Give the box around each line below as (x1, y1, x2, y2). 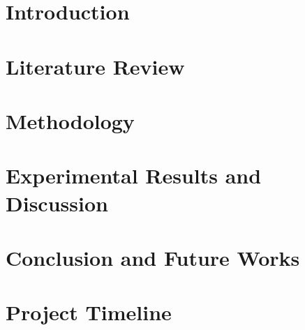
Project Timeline (6, 298, 172, 327)
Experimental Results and (6, 161, 262, 190)
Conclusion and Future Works (6, 243, 300, 271)
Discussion (6, 188, 108, 217)
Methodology (6, 106, 135, 135)
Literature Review (6, 52, 185, 80)
